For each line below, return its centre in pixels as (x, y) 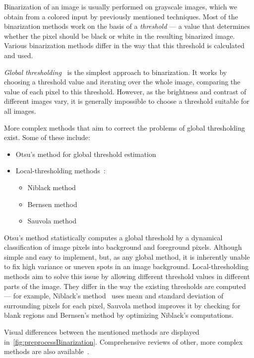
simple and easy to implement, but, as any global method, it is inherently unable (127, 256)
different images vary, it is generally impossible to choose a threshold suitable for (127, 101)
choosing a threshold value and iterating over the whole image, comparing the (122, 82)
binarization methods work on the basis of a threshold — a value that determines (127, 26)
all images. (20, 110)
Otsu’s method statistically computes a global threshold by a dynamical (113, 237)
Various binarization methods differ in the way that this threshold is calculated (124, 45)
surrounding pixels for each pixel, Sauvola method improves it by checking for (122, 305)
